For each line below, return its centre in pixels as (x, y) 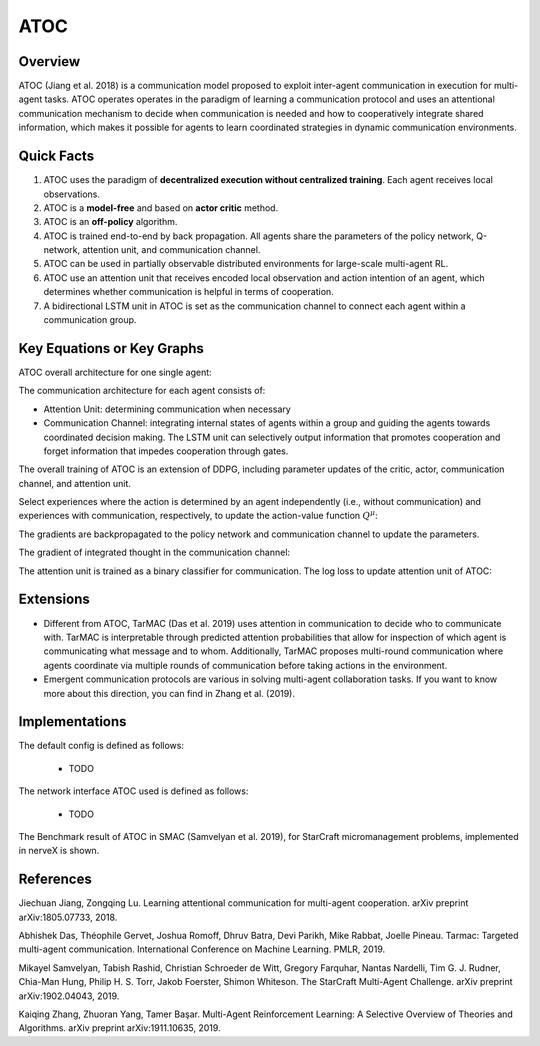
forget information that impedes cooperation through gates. (166, 451)
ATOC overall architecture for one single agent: (115, 372)
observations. (71, 194)
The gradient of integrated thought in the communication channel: (154, 552)
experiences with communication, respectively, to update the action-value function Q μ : (198, 515)
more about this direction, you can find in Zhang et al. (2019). (169, 693)
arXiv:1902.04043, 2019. (69, 996)
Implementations (72, 721)
